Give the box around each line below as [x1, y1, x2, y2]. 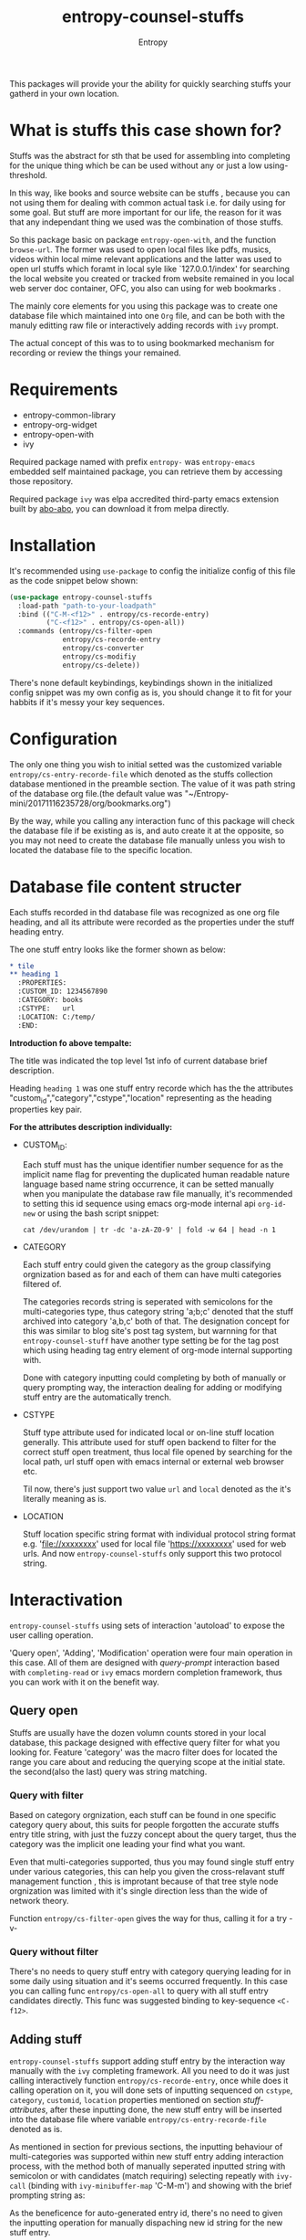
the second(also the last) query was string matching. [9, 1766, 208, 1777]
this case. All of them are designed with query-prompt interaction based [9, 1657, 280, 1668]
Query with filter [9, 1789, 84, 1802]
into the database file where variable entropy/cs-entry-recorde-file [9, 2114, 267, 2125]
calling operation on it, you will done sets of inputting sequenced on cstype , [9, 2085, 293, 2096]
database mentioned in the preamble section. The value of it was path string [9, 778, 296, 789]
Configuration [9, 728, 118, 749]
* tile [9, 961, 35, 970]
